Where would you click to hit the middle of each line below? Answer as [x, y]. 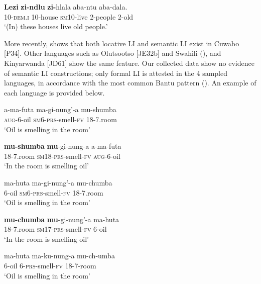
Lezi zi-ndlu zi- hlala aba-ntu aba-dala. [66, 7]
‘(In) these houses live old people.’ [56, 26]
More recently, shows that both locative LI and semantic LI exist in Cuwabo [122, 43]
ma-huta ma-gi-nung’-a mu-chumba [58, 182]
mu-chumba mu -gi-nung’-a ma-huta [62, 219]
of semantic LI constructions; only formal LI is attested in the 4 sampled [116, 73]
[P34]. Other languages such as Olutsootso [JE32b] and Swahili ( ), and [113, 53]
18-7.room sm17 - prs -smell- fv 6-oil [55, 229]
